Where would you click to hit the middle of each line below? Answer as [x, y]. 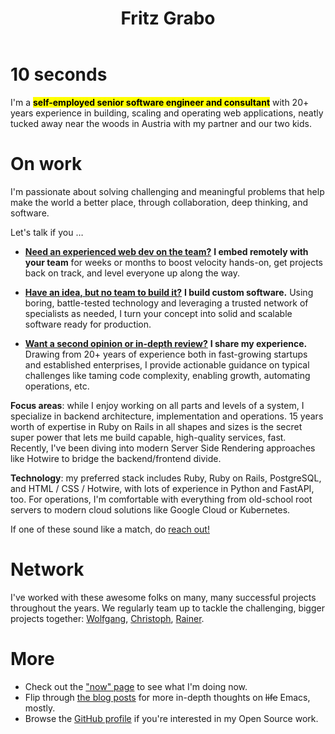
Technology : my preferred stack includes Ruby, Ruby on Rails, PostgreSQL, [166, 478]
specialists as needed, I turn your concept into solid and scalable [158, 313]
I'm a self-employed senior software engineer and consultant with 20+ [160, 102]
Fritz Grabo [168, 18]
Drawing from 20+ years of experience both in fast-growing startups [166, 354]
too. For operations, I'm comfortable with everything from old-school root [161, 499]
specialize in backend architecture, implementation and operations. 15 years [167, 416]
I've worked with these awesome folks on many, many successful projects [163, 597]
